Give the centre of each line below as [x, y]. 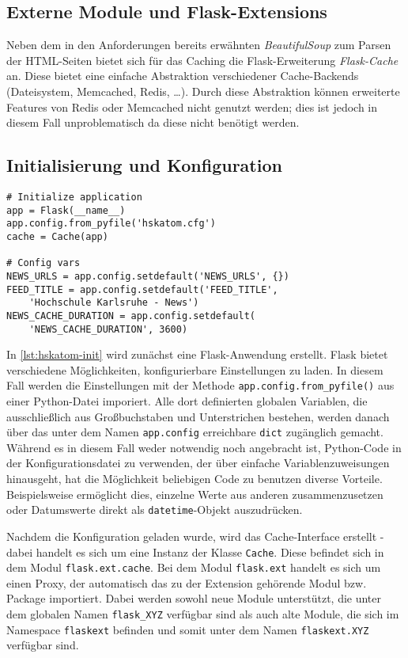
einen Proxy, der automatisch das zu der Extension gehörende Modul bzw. [187, 582]
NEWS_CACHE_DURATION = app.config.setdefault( [131, 316]
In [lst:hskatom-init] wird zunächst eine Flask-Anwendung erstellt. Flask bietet [197, 354]
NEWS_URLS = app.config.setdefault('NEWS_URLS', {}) [148, 276]
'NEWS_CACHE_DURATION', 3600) [108, 329]
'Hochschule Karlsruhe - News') [114, 303]
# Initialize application [74, 197]
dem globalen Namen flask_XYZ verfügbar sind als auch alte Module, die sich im [203, 614]
